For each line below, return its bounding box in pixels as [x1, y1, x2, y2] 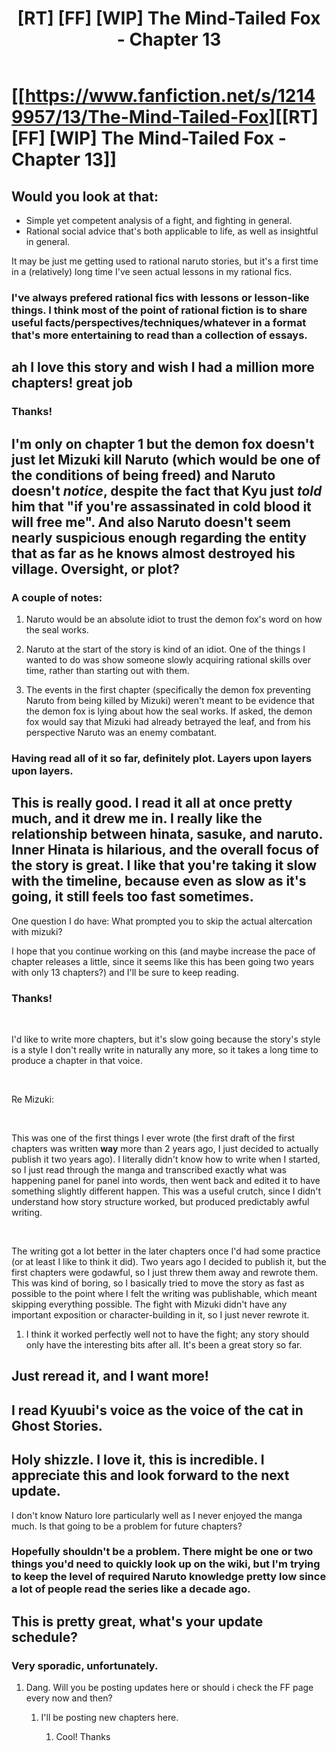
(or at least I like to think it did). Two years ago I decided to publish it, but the [11, 1255, 327, 1267]
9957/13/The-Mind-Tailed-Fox [11, 106, 269, 129]
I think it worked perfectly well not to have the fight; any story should [25, 1328, 310, 1340]
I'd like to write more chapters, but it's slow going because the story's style [11, 1033, 321, 1045]
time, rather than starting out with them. [25, 664, 190, 676]
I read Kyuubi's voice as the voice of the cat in [11, 1402, 304, 1419]
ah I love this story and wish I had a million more [11, 359, 315, 376]
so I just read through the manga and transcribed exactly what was [11, 1163, 287, 1176]
